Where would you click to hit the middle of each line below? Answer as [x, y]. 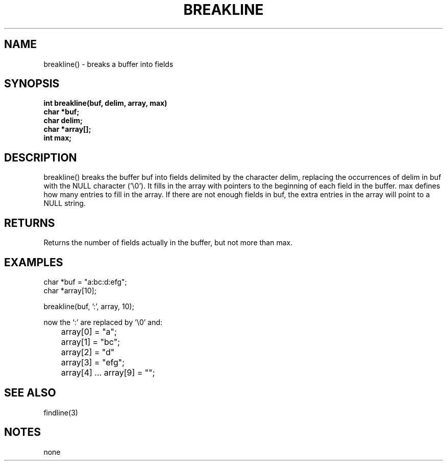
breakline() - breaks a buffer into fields [108, 64]
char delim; [63, 121]
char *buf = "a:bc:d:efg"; [85, 282]
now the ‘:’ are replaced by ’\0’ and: [103, 322]
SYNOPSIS [32, 84]
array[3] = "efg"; [93, 362]
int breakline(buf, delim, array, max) [105, 103]
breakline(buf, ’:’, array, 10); [89, 306]
